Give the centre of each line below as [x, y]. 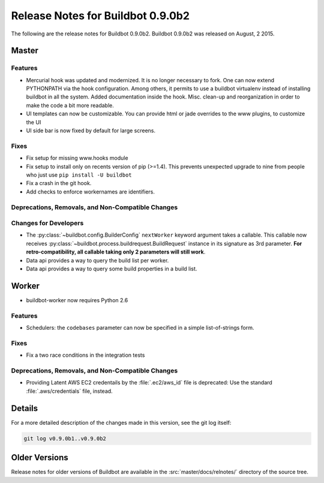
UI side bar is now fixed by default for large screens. [91, 131]
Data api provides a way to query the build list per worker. [97, 260]
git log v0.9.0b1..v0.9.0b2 [65, 438]
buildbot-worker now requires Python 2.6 [77, 300]
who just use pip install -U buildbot [79, 175]
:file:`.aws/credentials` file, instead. [70, 391]
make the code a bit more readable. [70, 105]
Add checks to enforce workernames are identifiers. [91, 192]
